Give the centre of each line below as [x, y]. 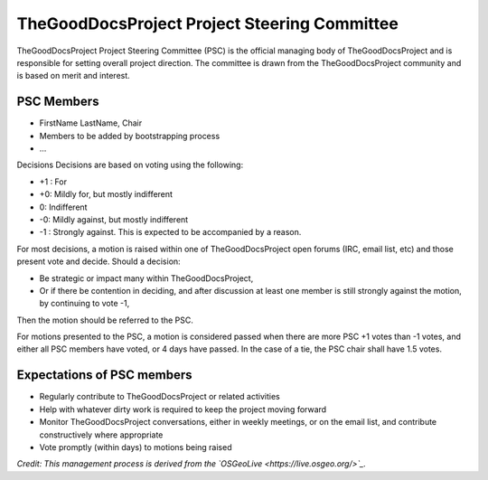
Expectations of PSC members [105, 375]
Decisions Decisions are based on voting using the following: [130, 165]
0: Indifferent [63, 207]
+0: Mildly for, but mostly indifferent [106, 194]
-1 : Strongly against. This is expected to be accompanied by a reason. [170, 232]
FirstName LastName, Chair [91, 123]
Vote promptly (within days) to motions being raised [136, 447]
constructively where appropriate [101, 435]
